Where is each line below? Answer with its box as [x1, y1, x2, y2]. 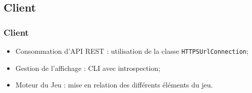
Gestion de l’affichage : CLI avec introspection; [15, 62, 161, 73]
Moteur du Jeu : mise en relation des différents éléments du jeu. [15, 79, 213, 90]
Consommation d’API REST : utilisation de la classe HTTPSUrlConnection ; [15, 46, 248, 56]
